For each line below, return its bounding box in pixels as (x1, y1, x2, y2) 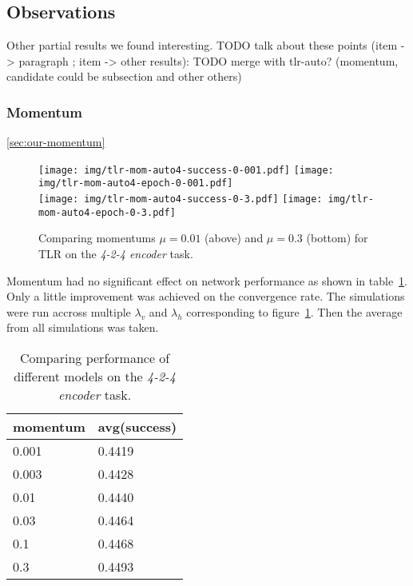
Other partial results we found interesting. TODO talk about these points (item (6, 37, 398, 54)
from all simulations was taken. (6, 319, 159, 336)
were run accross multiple (6, 303, 131, 320)
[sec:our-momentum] (6, 134, 105, 150)
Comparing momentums (38, 229, 156, 246)
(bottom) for (306, 229, 368, 246)
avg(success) (97, 417, 177, 436)
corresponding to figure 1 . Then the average (186, 303, 403, 320)
